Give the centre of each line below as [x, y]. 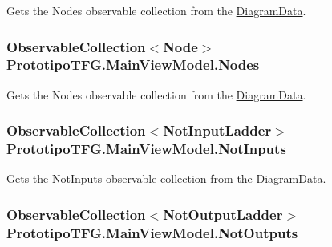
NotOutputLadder [223, 214]
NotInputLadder [217, 130]
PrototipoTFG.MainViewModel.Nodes [133, 65]
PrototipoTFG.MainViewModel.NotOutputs [152, 232]
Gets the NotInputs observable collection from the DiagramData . [166, 178]
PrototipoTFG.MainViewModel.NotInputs [146, 149]
